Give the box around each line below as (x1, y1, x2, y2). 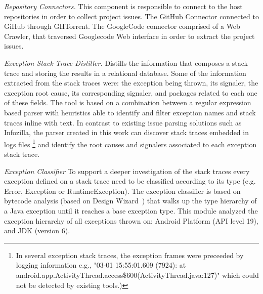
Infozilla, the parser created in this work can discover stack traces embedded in (4, 127, 249, 138)
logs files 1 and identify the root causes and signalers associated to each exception (4, 137, 257, 149)
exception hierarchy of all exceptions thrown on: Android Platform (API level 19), (4, 215, 258, 226)
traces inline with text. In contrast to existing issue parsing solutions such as (4, 117, 242, 128)
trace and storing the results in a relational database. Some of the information (4, 67, 246, 78)
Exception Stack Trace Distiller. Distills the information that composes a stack (4, 57, 248, 68)
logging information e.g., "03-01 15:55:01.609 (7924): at (16, 260, 186, 270)
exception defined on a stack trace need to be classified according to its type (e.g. (4, 176, 256, 186)
